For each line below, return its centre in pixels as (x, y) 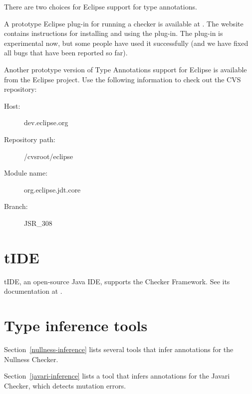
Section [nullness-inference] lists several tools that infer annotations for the (119, 349)
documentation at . (33, 291)
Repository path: (30, 139)
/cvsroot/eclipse (49, 156)
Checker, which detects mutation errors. (65, 385)
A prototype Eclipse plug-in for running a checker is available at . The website (124, 23)
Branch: (16, 206)
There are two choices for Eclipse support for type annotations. (101, 6)
